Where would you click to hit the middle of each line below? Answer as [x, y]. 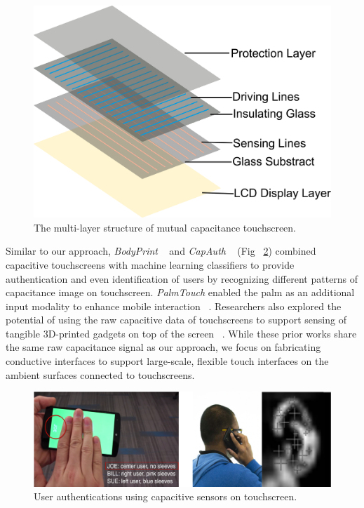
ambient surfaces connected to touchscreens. [100, 374]
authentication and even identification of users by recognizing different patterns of [182, 278]
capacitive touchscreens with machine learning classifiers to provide [150, 264]
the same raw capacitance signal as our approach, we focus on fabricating [163, 347]
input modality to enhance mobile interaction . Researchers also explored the [174, 306]
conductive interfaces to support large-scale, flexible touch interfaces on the [167, 361]
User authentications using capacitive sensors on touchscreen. [166, 496]
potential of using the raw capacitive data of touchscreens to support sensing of [176, 320]
